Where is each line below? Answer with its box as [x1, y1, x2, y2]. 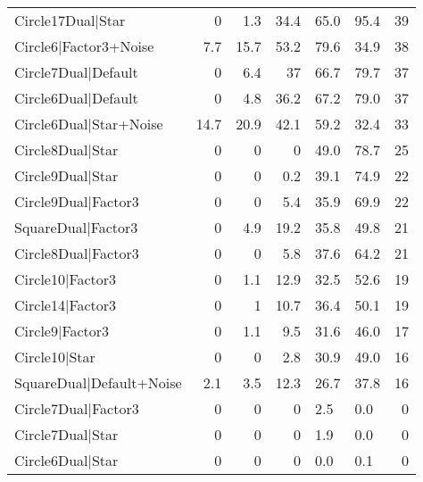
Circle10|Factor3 [14, 269, 117, 289]
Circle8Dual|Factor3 [14, 243, 139, 263]
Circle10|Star [14, 346, 95, 367]
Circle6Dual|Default [14, 87, 138, 108]
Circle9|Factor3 [14, 320, 110, 341]
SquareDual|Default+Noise [14, 372, 182, 393]
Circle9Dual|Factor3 [14, 191, 139, 212]
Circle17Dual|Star [14, 10, 126, 30]
